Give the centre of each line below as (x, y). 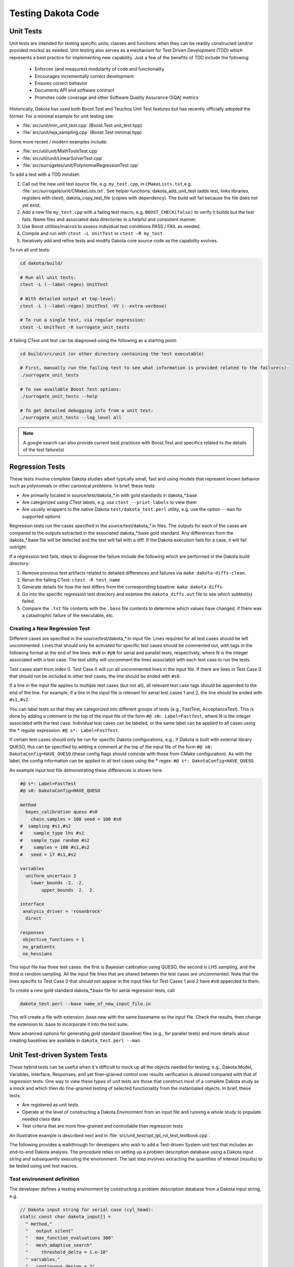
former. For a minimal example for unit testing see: (62, 116)
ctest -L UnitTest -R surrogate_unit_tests (75, 327)
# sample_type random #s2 (55, 840)
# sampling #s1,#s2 (45, 826)
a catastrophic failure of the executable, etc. (68, 615)
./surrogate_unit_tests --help (59, 396)
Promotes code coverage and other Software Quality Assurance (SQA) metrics (117, 97)
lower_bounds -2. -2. (57, 883)
